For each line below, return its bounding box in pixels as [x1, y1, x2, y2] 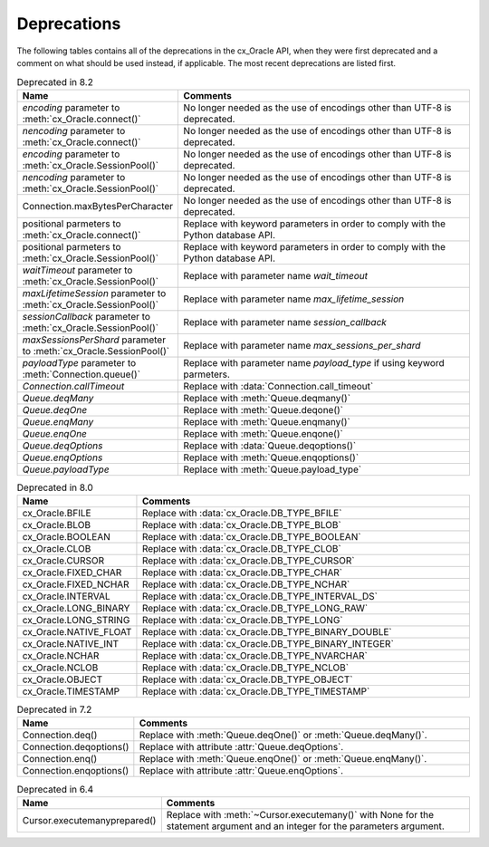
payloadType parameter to [22, 356, 137, 369]
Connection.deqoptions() [22, 741, 129, 754]
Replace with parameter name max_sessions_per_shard [183, 339, 421, 351]
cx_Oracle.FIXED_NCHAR [22, 578, 130, 591]
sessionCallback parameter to [22, 310, 151, 322]
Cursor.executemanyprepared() [22, 813, 157, 826]
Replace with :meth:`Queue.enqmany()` [183, 415, 350, 428]
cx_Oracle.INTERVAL [22, 590, 110, 602]
